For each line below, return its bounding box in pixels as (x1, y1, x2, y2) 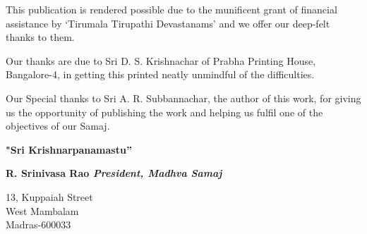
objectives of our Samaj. (6, 118, 110, 133)
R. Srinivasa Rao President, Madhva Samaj (6, 166, 222, 180)
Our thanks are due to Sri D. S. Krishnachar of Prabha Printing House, (6, 53, 316, 68)
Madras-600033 (6, 217, 71, 232)
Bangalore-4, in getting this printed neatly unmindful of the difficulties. (6, 67, 315, 82)
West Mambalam (6, 203, 79, 218)
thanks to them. (6, 30, 75, 44)
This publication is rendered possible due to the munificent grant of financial (6, 2, 337, 16)
